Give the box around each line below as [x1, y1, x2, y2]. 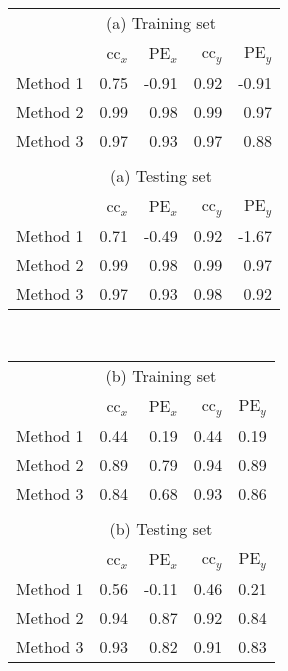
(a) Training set [105, 11, 216, 34]
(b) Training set [105, 364, 217, 388]
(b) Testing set [109, 517, 213, 541]
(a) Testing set [109, 163, 212, 187]
